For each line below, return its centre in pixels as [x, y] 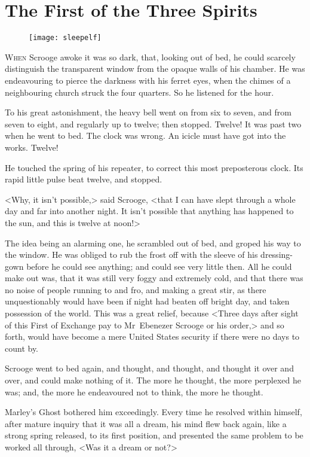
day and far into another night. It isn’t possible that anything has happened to [149, 211]
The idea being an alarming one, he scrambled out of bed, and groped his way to [153, 243]
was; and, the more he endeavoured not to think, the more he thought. [134, 392]
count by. [22, 348]
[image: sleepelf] [65, 38]
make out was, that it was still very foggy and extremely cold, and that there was [154, 278]
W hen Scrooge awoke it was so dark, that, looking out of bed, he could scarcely [150, 57]
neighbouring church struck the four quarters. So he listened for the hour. [139, 92]
